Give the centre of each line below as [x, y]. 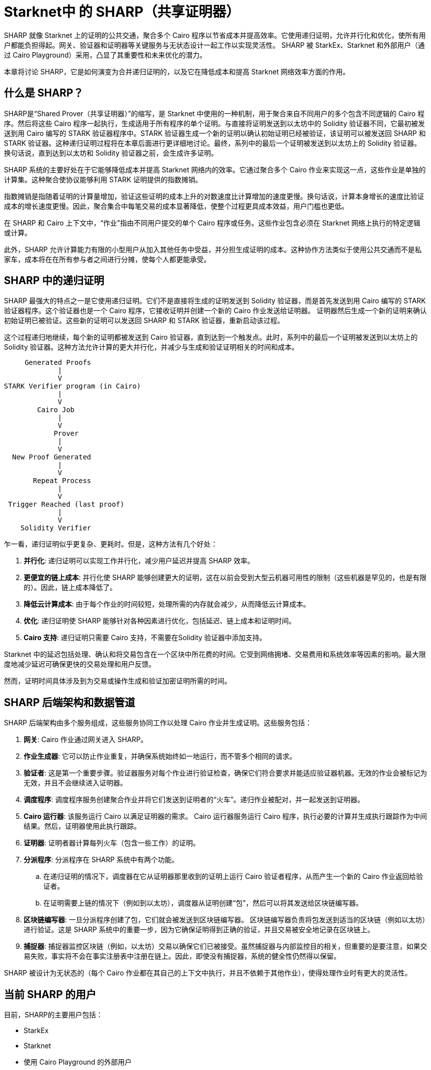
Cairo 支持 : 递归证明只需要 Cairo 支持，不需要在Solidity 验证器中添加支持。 [145, 638]
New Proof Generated [52, 457]
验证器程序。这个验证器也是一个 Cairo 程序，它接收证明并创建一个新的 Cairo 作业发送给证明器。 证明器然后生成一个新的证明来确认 [215, 311]
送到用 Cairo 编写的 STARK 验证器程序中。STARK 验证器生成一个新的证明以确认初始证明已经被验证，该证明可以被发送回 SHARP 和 [215, 133]
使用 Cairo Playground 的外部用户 [78, 1062]
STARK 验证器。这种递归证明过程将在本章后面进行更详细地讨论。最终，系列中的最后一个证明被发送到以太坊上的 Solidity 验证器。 [213, 143]
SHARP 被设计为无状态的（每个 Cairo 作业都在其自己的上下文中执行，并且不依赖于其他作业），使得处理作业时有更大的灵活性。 [208, 973]
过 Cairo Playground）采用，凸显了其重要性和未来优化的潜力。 [105, 55]
